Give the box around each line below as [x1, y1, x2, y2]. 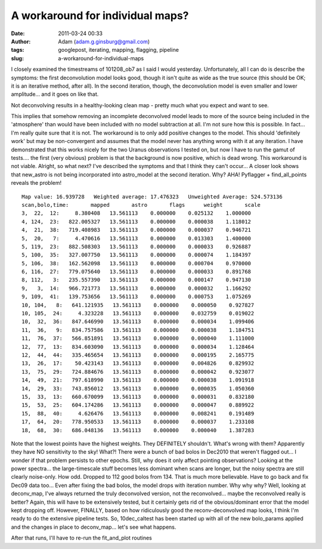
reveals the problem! [11, 179, 62, 187]
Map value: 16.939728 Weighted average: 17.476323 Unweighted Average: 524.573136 [21, 193, 283, 200]
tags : [11, 46, 24, 54]
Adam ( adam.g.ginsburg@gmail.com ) [58, 38, 150, 45]
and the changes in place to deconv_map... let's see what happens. [11, 523, 177, 531]
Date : [11, 30, 25, 37]
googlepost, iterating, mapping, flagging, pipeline [58, 46, 179, 54]
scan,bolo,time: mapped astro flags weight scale [21, 201, 261, 208]
